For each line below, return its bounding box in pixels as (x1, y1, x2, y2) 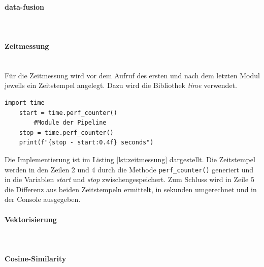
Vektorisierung (5, 214, 57, 224)
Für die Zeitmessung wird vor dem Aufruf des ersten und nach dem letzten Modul (5, 70, 260, 80)
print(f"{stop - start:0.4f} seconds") (19, 139, 154, 146)
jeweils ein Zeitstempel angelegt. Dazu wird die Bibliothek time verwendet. (5, 80, 237, 91)
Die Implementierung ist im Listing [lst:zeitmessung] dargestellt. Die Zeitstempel (5, 154, 255, 164)
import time (5, 99, 45, 106)
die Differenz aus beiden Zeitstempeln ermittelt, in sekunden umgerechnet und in (5, 184, 257, 194)
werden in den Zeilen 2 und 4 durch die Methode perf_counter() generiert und (5, 164, 254, 174)
